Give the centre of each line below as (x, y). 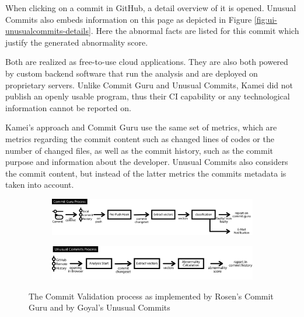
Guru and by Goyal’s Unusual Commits (99, 307)
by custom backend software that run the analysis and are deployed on (132, 73)
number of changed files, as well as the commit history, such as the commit (139, 150)
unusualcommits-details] (48, 31)
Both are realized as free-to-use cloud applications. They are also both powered (147, 62)
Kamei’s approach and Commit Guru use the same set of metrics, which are (141, 127)
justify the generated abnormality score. (77, 42)
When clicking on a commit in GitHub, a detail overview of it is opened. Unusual (151, 8)
